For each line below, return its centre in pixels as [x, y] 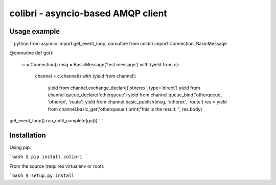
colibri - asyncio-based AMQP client [88, 13]
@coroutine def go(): [31, 53]
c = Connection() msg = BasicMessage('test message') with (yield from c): [101, 64]
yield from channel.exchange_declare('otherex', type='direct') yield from [124, 88]
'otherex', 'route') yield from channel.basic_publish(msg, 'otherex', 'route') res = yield [137, 102]
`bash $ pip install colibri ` [49, 157]
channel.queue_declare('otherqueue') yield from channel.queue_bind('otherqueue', [135, 95]
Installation [28, 135]
